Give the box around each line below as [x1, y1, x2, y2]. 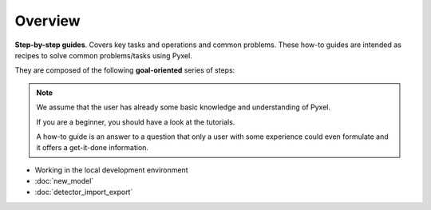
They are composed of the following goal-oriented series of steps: [14, 65, 235, 75]
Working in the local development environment [34, 164, 188, 175]
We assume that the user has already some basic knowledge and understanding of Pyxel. [36, 102, 331, 112]
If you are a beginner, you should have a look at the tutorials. [36, 117, 235, 127]
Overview [14, 12, 81, 30]
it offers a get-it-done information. [36, 143, 149, 153]
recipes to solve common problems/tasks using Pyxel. [14, 50, 193, 60]
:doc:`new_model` [34, 176, 94, 186]
